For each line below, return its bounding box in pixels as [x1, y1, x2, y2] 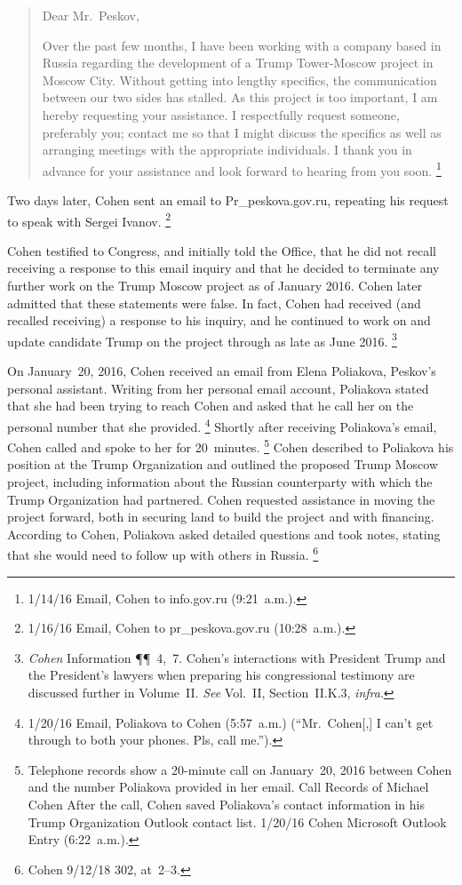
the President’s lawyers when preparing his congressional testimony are [28, 666, 415, 684]
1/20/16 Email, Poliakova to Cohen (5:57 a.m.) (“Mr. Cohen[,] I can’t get [28, 713, 434, 731]
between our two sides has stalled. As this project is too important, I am [42, 88, 438, 107]
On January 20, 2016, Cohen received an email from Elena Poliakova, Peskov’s [7, 362, 436, 380]
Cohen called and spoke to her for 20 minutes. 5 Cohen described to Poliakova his [7, 435, 454, 456]
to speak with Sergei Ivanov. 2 [7, 209, 171, 230]
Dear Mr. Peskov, [42, 6, 139, 24]
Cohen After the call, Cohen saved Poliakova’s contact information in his [28, 794, 425, 813]
